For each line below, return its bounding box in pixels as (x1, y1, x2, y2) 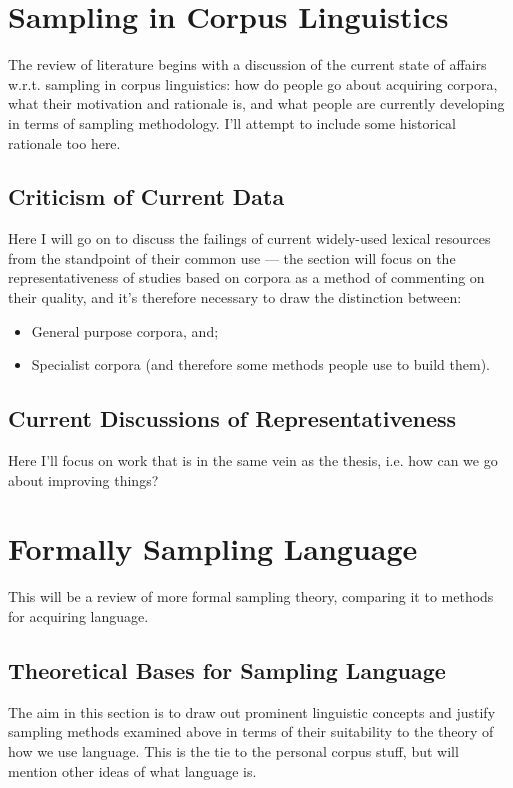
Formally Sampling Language (8, 528, 418, 569)
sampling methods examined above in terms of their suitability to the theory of (8, 721, 494, 742)
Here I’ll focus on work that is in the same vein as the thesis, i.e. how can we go (8, 450, 498, 471)
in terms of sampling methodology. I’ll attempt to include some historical (8, 112, 456, 133)
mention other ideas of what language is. (8, 760, 257, 781)
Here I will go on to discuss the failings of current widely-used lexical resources (8, 228, 491, 249)
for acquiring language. (8, 605, 149, 626)
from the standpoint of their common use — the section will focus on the (8, 247, 456, 268)
